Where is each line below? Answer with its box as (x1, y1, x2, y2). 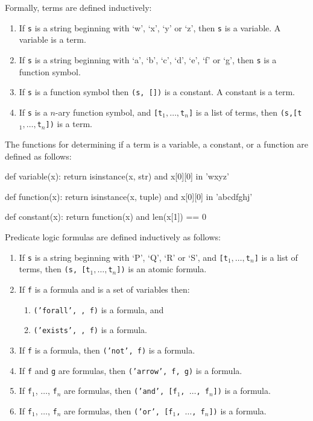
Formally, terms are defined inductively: (5, 1, 152, 13)
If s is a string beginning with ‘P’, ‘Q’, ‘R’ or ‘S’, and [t (19, 251, 228, 263)
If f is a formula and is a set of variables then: (19, 282, 190, 295)
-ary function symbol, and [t (55, 105, 163, 118)
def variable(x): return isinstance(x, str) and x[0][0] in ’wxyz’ (5, 170, 229, 182)
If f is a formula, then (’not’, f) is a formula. (19, 343, 195, 356)
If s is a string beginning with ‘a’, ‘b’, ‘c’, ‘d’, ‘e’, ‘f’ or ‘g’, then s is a (19, 53, 277, 66)
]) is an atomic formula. (116, 263, 207, 275)
